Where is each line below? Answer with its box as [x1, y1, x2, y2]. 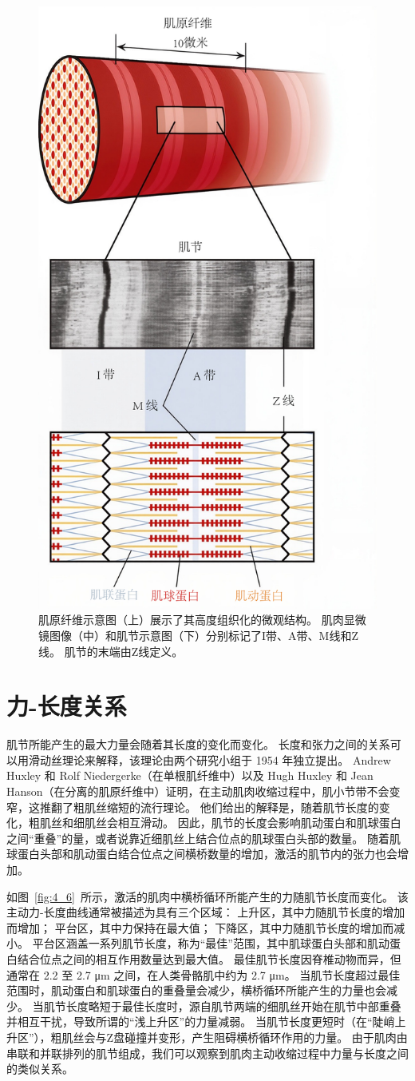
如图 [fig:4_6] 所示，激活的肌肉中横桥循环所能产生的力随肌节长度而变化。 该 [6, 888, 409, 904]
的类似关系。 [6, 1060, 73, 1077]
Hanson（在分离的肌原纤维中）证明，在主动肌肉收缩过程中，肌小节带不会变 [6, 783, 401, 800]
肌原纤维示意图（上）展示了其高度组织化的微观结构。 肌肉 [38, 611, 344, 628]
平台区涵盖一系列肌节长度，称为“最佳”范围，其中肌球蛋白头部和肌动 [32, 935, 389, 952]
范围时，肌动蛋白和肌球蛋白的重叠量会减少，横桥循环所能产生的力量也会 [6, 982, 386, 999]
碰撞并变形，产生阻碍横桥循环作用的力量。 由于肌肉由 [125, 1028, 408, 1045]
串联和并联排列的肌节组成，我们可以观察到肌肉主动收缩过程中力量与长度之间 [6, 1044, 409, 1061]
